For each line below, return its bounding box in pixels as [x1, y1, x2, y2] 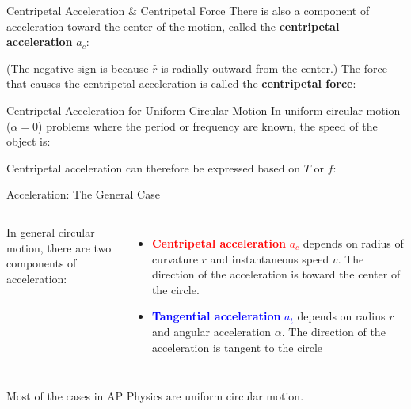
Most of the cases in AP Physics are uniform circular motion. [6, 388, 304, 404]
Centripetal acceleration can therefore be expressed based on [6, 159, 301, 176]
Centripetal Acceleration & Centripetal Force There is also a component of [6, 2, 370, 18]
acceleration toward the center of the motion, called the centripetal [6, 17, 340, 34]
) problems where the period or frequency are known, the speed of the [38, 117, 378, 134]
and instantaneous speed [210, 250, 329, 267]
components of [6, 255, 77, 271]
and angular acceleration [151, 323, 272, 339]
